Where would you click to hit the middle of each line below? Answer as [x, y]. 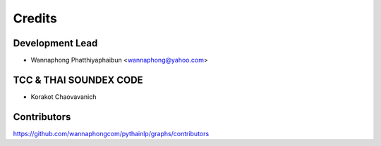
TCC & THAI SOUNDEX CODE [78, 80]
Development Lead [55, 43]
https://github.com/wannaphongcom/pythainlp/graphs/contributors [111, 133]
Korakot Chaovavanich [64, 97]
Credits [35, 18]
